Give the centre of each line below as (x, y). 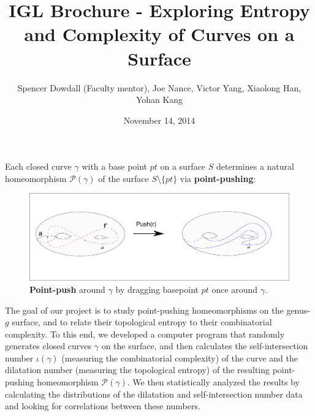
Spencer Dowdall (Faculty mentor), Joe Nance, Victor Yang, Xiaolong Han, (159, 87)
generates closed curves (48, 346)
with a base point (115, 166)
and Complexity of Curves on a (159, 34)
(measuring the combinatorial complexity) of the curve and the (180, 357)
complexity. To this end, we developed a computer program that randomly (145, 334)
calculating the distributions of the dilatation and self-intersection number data (154, 394)
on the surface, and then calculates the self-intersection (205, 346)
